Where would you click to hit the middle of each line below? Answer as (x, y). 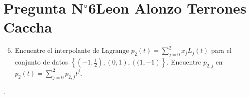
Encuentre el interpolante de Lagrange (72, 50)
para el (221, 50)
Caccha (28, 27)
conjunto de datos (41, 62)
